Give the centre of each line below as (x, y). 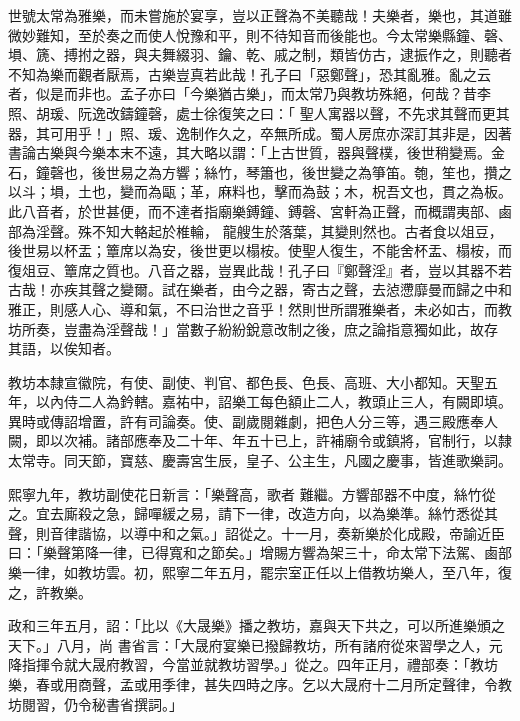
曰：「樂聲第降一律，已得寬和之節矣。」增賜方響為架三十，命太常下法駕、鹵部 (260, 552)
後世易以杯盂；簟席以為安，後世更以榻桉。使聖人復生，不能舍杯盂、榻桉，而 (260, 250)
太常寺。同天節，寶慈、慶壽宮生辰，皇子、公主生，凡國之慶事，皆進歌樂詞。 (260, 460)
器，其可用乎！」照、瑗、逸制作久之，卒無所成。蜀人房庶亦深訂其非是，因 (253, 132)
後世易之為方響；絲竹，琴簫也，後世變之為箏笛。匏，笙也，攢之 (301, 171)
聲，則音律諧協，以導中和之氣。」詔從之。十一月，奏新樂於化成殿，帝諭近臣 (256, 532)
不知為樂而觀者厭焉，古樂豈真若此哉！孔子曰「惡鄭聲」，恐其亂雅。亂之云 (249, 73)
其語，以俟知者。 (64, 348)
